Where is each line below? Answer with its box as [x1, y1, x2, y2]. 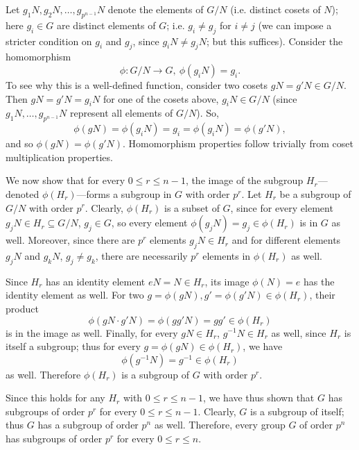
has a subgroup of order [37, 417, 139, 432]
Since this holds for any [6, 390, 105, 405]
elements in [202, 248, 251, 262]
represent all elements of [69, 106, 173, 120]
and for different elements [231, 233, 341, 247]
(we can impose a [258, 17, 332, 32]
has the [303, 274, 335, 288]
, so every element [111, 215, 188, 230]
